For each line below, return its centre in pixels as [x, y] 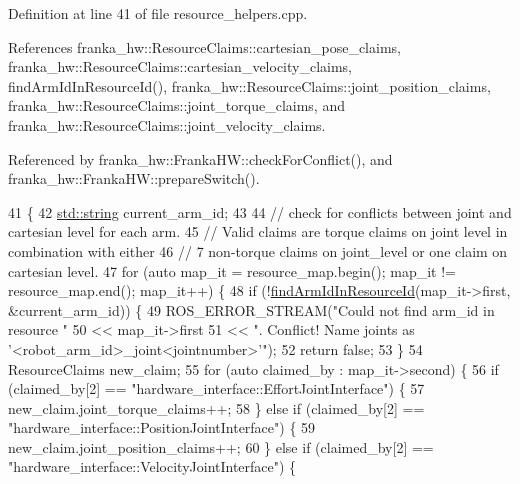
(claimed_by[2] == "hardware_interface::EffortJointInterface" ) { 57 [216, 388]
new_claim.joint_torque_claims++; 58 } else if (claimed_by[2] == [216, 407]
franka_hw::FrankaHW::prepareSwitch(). [134, 178]
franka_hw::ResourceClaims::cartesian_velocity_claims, [180, 66]
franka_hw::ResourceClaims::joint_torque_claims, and [176, 105]
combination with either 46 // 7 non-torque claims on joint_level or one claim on [258, 250]
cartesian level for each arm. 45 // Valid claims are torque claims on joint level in [258, 231]
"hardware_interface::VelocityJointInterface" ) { [152, 466]
